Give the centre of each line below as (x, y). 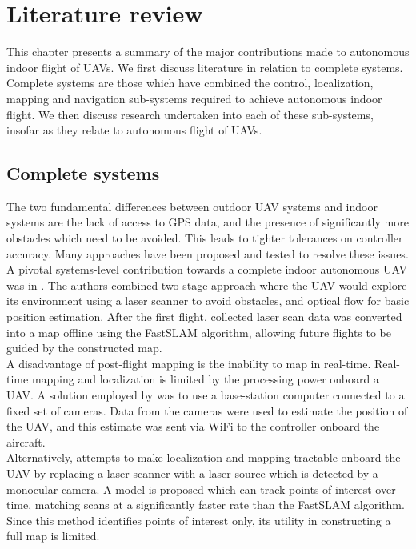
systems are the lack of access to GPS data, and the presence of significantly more (208, 222)
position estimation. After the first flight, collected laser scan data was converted (204, 317)
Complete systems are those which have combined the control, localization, (190, 83)
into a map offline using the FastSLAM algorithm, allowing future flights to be (199, 332)
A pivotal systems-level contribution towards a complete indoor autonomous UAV (207, 269)
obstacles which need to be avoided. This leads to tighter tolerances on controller (205, 238)
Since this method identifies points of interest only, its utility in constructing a (199, 520)
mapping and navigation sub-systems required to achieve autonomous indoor (194, 98)
